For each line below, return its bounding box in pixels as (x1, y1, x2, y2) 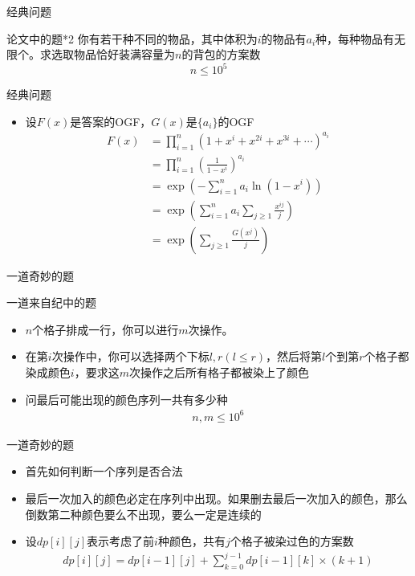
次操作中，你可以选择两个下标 (51, 348, 210, 365)
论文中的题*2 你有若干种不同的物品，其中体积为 (6, 30, 258, 47)
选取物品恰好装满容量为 (51, 46, 175, 63)
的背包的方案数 (181, 46, 261, 63)
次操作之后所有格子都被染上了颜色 (128, 364, 309, 380)
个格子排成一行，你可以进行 (32, 321, 179, 337)
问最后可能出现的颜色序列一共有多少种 (25, 390, 228, 407)
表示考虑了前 (87, 533, 155, 549)
